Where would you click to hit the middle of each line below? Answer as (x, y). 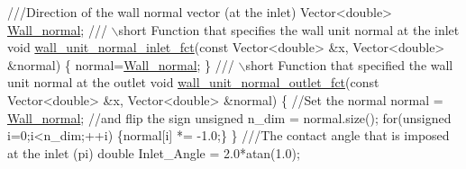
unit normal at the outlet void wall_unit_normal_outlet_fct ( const (193, 82)
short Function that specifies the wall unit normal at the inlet (289, 29)
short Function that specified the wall (349, 64)
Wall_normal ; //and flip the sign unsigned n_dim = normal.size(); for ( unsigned (229, 117)
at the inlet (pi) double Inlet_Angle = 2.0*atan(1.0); (154, 152)
